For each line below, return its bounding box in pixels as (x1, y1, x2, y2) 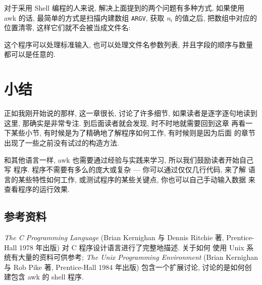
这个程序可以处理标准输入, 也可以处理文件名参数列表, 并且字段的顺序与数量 (4, 39, 253, 49)
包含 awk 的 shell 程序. (11, 271, 84, 282)
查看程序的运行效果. (4, 184, 70, 194)
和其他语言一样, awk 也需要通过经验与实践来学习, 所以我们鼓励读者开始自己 (4, 154, 253, 165)
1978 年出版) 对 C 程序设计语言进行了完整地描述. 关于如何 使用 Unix (19, 242, 244, 252)
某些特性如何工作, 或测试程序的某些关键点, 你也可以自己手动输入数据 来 (18, 174, 255, 184)
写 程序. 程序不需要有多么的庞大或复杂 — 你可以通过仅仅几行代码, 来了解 (4, 164, 246, 175)
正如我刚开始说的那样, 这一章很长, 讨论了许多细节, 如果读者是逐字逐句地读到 (4, 108, 257, 118)
